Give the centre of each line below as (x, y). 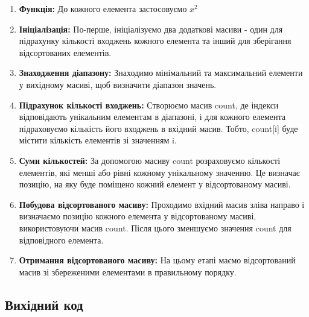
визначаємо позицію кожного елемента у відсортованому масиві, (138, 216)
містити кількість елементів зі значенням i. (98, 140)
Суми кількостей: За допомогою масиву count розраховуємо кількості (150, 160)
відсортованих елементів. (65, 52)
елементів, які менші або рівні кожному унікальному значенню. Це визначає (159, 172)
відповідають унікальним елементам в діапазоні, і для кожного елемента (152, 117)
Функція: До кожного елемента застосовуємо (103, 8)
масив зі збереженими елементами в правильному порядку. (128, 271)
